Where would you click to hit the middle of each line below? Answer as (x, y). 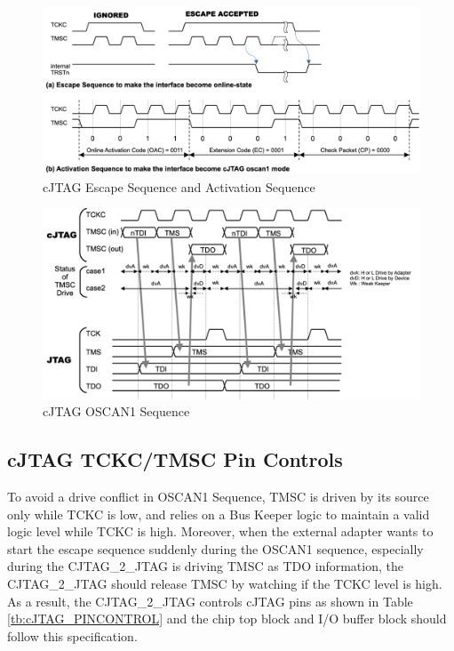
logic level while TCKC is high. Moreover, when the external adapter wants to (220, 531)
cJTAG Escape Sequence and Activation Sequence (179, 186)
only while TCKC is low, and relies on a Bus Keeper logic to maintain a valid (219, 514)
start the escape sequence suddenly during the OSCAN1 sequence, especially (215, 548)
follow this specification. (72, 635)
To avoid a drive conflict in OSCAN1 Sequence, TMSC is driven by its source (218, 497)
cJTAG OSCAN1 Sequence (116, 411)
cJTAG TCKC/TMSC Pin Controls (175, 459)
